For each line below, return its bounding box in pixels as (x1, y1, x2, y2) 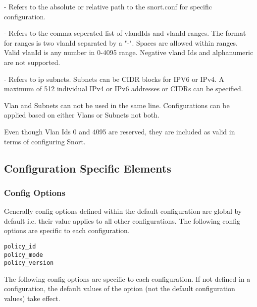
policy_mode (4, 251, 43, 258)
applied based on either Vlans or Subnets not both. (4, 110, 159, 120)
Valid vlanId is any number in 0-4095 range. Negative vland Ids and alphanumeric (4, 47, 254, 58)
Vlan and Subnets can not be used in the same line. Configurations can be (4, 100, 230, 110)
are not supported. (4, 57, 60, 67)
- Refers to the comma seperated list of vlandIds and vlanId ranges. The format (4, 28, 246, 38)
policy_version (4, 259, 54, 267)
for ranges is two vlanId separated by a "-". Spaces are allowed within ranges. (4, 37, 238, 48)
